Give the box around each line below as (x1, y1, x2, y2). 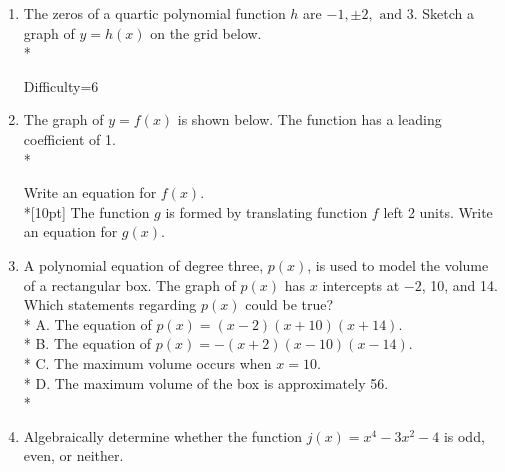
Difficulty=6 (23, 75, 99, 96)
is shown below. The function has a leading (177, 109, 442, 130)
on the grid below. (150, 22, 262, 43)
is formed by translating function (165, 201, 368, 222)
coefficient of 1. (23, 128, 116, 149)
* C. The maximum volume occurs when (23, 352, 272, 373)
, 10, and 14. (421, 274, 498, 295)
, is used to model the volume (307, 254, 489, 275)
